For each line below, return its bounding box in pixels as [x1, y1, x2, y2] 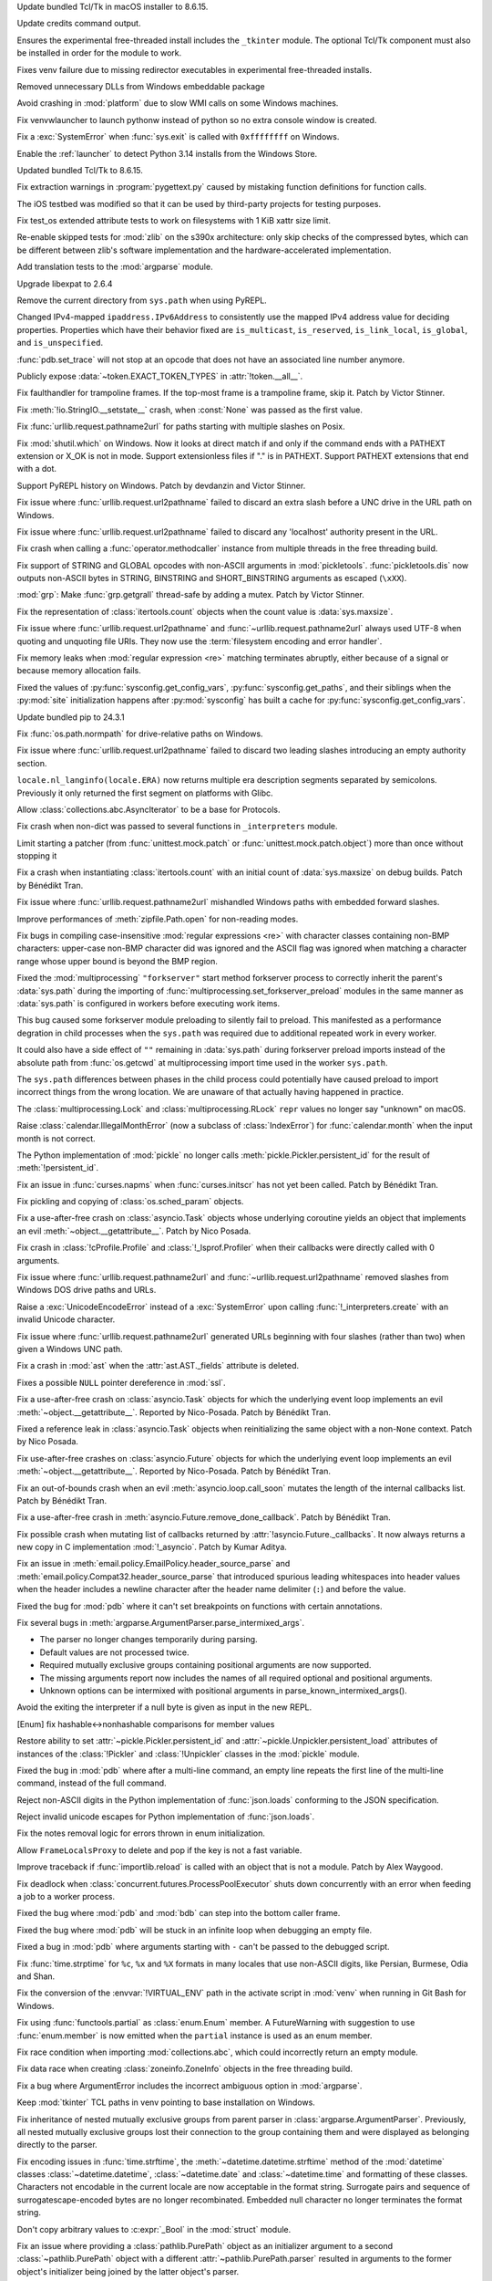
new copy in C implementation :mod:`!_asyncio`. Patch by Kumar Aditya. [16, 1542, 287, 1553]
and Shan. [16, 1971, 56, 1982]
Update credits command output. [16, 18, 141, 29]
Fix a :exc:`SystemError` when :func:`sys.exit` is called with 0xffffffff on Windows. [16, 131, 340, 142]
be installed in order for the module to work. [16, 47, 182, 58]
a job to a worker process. [16, 1891, 116, 1902]
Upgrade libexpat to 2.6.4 [16, 278, 113, 289]
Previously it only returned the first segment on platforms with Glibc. [16, 787, 273, 798]
